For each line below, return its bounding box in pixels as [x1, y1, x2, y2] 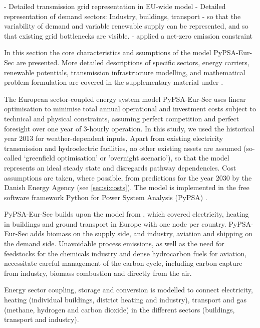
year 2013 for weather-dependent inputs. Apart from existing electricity [4, 133, 223, 143]
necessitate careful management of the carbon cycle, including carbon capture [4, 258, 242, 268]
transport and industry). [4, 314, 79, 324]
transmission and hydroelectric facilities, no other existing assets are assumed [4, 142, 241, 153]
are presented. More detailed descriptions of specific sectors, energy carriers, [16, 57, 249, 67]
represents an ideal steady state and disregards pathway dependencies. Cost [4, 162, 236, 173]
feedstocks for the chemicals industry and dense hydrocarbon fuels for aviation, [4, 248, 247, 258]
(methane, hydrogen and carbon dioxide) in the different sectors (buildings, [4, 304, 235, 314]
